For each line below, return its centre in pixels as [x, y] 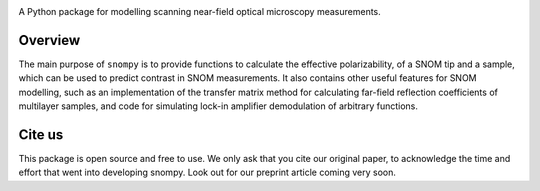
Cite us [41, 134]
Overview [49, 40]
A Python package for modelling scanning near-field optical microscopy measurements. [200, 11]
